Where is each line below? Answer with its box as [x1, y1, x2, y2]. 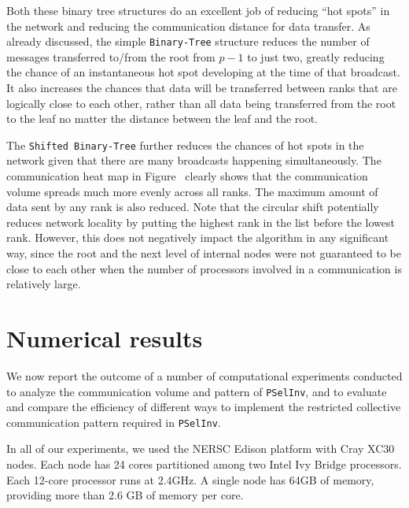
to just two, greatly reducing [247, 48, 385, 65]
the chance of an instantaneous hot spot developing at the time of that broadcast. [6, 64, 400, 80]
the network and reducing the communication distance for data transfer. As [6, 17, 370, 34]
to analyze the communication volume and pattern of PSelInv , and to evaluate [6, 383, 387, 399]
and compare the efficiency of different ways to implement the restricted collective [6, 399, 401, 415]
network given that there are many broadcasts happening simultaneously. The [6, 152, 381, 169]
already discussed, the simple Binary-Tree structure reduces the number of [6, 33, 370, 50]
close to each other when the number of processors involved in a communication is [6, 260, 402, 276]
